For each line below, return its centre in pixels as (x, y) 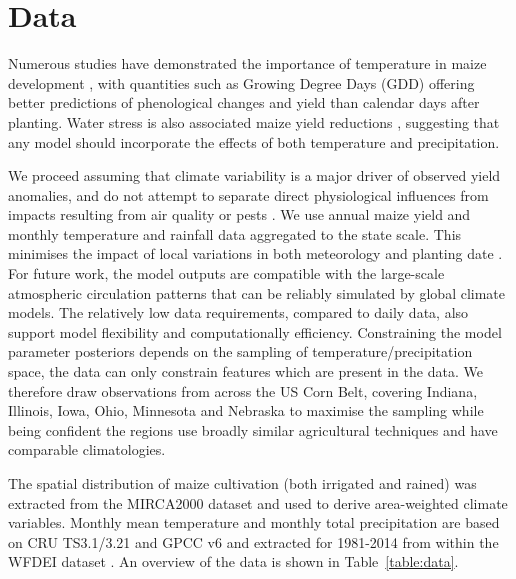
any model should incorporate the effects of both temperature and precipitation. (254, 141)
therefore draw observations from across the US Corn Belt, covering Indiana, (243, 390)
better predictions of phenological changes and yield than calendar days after (244, 102)
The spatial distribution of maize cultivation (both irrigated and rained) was (242, 483)
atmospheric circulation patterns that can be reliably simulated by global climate (257, 292)
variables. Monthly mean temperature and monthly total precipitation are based (254, 522)
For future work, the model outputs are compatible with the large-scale (226, 273)
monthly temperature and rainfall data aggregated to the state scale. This (235, 233)
